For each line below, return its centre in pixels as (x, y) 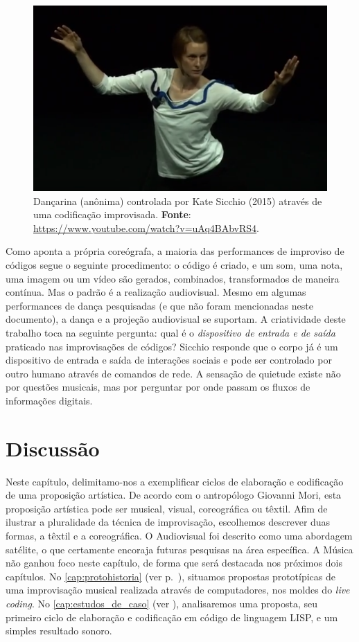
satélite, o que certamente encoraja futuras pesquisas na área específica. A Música (179, 549)
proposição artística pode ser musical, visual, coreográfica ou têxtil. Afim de (167, 508)
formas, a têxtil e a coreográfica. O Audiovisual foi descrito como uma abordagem (179, 535)
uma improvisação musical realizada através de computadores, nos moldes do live (178, 590)
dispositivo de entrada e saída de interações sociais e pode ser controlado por (169, 360)
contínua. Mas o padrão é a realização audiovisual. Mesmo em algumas (156, 292)
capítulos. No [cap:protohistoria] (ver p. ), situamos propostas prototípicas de (171, 576)
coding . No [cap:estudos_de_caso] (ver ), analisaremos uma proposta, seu (162, 603)
